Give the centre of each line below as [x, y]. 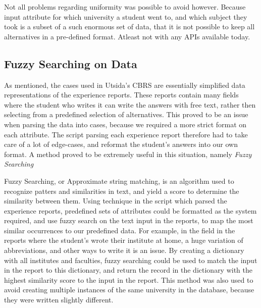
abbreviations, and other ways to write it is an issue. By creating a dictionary [124, 250]
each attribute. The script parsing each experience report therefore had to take [126, 134]
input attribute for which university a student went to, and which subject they [126, 16]
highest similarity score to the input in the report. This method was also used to [129, 279]
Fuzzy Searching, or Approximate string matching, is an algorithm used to [119, 181]
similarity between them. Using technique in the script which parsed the [116, 201]
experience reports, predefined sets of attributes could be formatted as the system [130, 210]
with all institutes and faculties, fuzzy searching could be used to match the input [131, 260]
